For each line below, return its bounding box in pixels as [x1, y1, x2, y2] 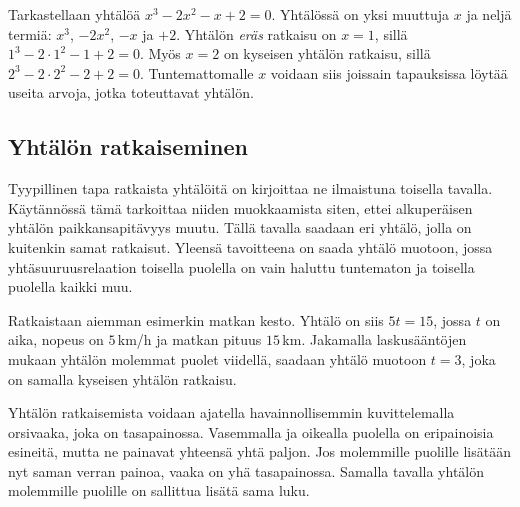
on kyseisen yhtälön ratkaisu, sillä [223, 43, 431, 64]
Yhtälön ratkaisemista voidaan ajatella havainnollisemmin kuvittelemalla [8, 402, 455, 423]
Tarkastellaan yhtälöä [8, 4, 141, 24]
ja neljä [466, 4, 512, 24]
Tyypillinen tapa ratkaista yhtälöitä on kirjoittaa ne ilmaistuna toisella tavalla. [8, 178, 493, 199]
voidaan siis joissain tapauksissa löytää [270, 62, 508, 83]
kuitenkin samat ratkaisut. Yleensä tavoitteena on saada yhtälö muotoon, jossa [8, 236, 493, 257]
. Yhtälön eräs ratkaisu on [176, 23, 337, 44]
